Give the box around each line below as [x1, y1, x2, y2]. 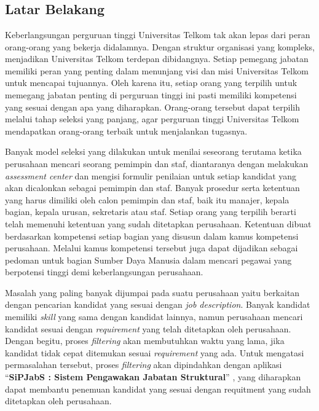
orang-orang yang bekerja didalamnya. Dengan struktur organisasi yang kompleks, [5, 40, 315, 53]
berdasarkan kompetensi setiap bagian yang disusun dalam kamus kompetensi [5, 229, 299, 242]
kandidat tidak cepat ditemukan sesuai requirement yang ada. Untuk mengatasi [5, 346, 304, 359]
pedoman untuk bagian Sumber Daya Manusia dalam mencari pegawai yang [5, 253, 292, 266]
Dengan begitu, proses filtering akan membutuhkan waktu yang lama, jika [5, 334, 285, 347]
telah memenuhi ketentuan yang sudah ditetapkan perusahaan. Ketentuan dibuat [5, 217, 312, 230]
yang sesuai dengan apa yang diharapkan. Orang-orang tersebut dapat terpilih [5, 100, 301, 113]
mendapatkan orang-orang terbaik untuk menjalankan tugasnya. [5, 124, 248, 137]
